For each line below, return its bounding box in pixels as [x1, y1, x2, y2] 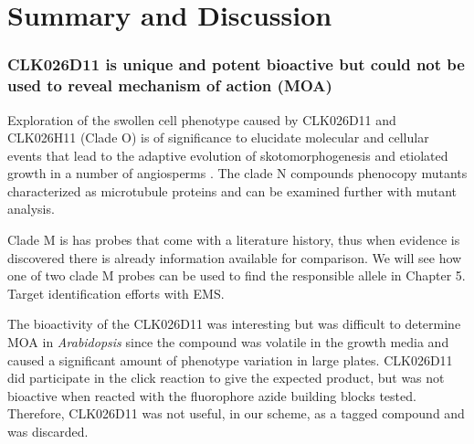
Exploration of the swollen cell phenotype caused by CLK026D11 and [7, 110, 396, 129]
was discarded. [7, 422, 89, 441]
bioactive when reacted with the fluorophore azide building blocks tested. [7, 386, 416, 405]
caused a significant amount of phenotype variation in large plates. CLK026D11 [7, 350, 453, 369]
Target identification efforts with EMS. [7, 283, 225, 302]
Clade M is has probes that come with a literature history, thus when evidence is [7, 230, 460, 249]
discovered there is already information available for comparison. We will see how [7, 248, 462, 267]
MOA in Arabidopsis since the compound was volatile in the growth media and [7, 333, 449, 352]
